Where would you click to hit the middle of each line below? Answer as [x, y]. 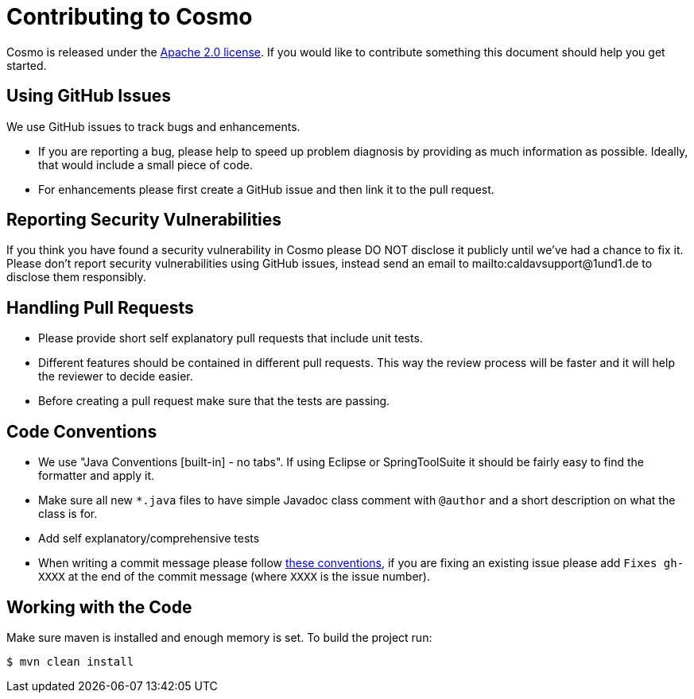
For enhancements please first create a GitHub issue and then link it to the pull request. [266, 189]
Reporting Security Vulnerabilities [144, 220]
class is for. [68, 514]
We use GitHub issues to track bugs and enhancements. [153, 126]
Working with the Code [99, 607]
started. [27, 65]
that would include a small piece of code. [145, 164]
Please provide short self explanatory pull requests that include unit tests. [231, 338]
